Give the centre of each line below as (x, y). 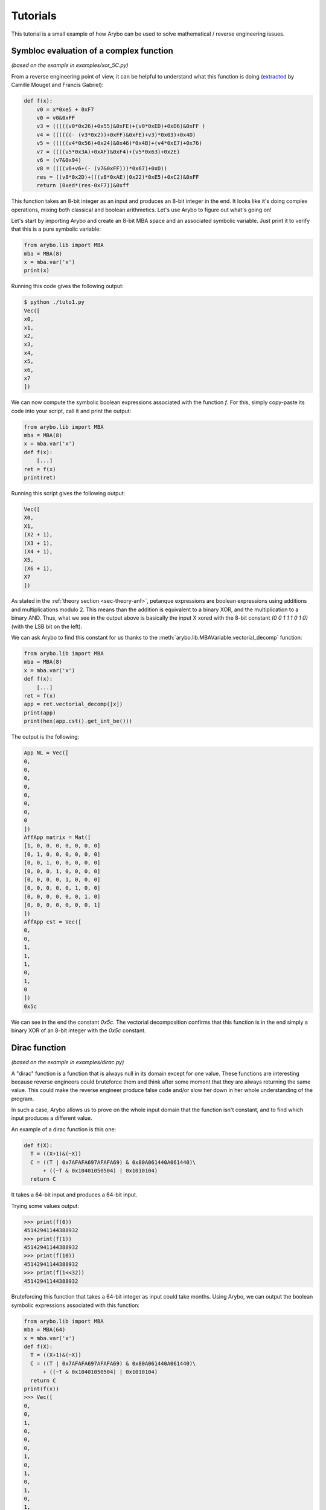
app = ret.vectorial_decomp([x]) (73, 704)
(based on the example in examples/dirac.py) (68, 1062)
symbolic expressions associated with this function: (75, 1305)
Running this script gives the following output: (68, 493)
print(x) (37, 271)
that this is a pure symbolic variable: (56, 229)
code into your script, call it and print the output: (71, 411)
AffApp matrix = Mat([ (57, 837)
